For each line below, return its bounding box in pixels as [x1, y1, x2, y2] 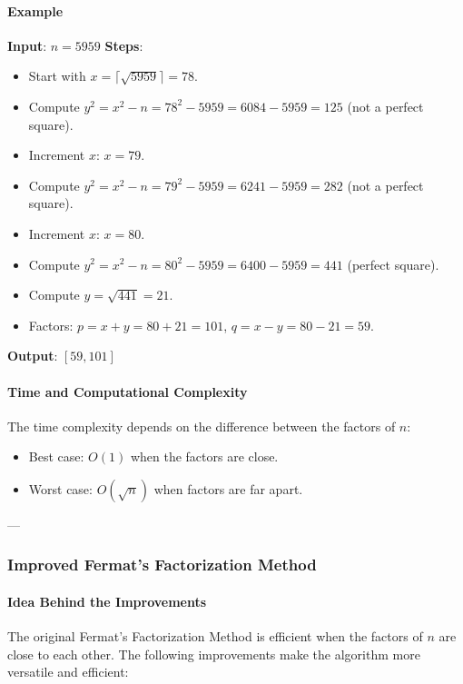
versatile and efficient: [7, 662, 129, 681]
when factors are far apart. [153, 479, 303, 498]
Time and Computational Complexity [7, 382, 248, 401]
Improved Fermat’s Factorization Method [7, 553, 317, 576]
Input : [7, 35, 47, 55]
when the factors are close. [130, 447, 279, 466]
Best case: [28, 447, 84, 466]
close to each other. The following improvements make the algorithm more [7, 644, 420, 663]
